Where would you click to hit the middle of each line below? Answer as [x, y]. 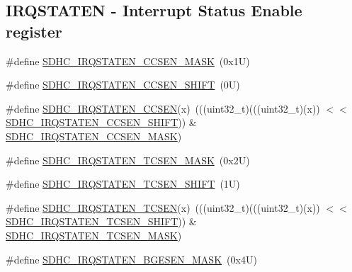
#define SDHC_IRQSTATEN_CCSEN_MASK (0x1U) [128, 61]
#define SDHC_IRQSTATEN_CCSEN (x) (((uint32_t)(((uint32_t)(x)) [163, 108]
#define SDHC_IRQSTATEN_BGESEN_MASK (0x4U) [131, 259]
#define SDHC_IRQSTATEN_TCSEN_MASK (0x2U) [128, 160]
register [34, 31]
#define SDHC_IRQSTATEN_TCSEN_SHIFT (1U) [123, 184]
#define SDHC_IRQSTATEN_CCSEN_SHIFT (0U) [123, 85]
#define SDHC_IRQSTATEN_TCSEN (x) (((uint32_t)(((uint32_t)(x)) [163, 207]
